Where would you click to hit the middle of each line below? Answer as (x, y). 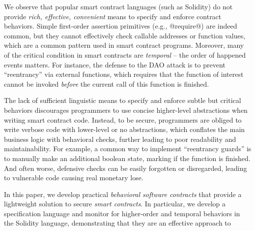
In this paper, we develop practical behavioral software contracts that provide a (123, 194)
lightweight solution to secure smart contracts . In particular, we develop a (115, 204)
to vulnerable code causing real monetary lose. (74, 178)
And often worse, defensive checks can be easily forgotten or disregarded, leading (126, 168)
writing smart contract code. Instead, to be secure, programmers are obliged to (123, 119)
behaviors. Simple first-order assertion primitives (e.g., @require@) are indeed (121, 26)
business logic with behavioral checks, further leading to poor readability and (120, 139)
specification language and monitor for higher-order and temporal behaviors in (122, 213)
